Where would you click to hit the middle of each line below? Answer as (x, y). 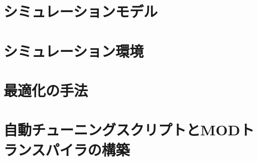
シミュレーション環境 (74, 51)
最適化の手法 (46, 90)
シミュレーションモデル (81, 11)
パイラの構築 (88, 149)
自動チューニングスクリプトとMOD (122, 130)
